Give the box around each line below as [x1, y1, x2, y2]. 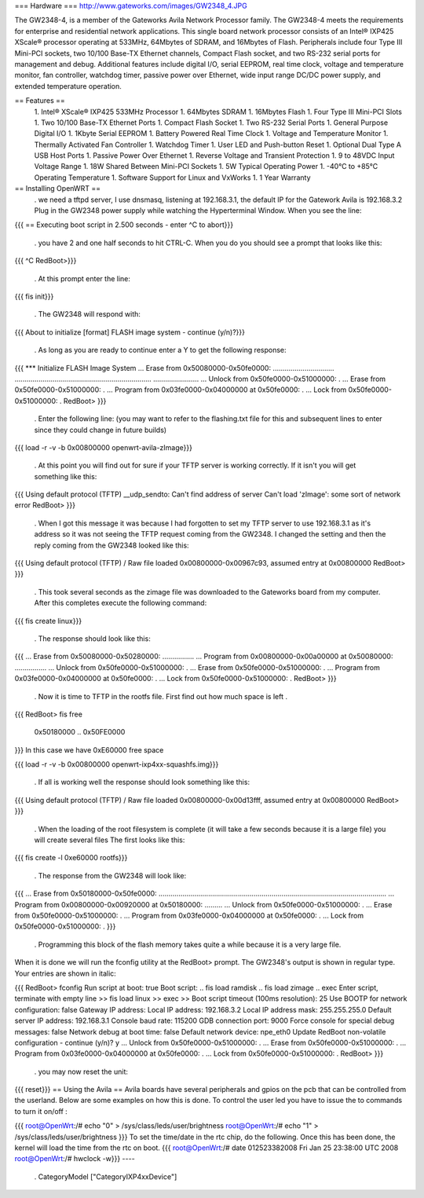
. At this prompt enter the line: [34, 273, 131, 283]
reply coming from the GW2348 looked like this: [34, 540, 189, 550]
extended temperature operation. [14, 81, 122, 90]
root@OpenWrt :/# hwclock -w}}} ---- [14, 1154, 135, 1163]
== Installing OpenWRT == [14, 184, 101, 193]
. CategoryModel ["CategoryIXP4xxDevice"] [34, 1171, 177, 1182]
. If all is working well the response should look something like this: [34, 778, 250, 787]
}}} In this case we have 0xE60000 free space [14, 745, 164, 754]
